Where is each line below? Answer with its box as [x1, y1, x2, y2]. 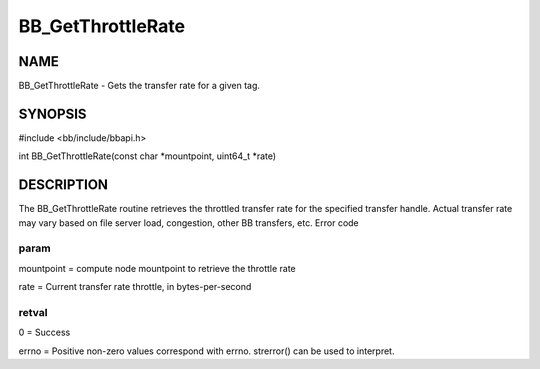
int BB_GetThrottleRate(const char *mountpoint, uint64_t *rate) [18, 150, 277, 162]
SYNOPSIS [18, 105, 87, 122]
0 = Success [18, 326, 71, 339]
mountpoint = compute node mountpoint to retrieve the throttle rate [18, 262, 297, 274]
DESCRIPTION [18, 176, 109, 194]
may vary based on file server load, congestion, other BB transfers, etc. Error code [18, 216, 359, 229]
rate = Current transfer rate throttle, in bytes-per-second [18, 281, 252, 293]
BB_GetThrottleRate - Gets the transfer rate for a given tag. [18, 80, 260, 92]
